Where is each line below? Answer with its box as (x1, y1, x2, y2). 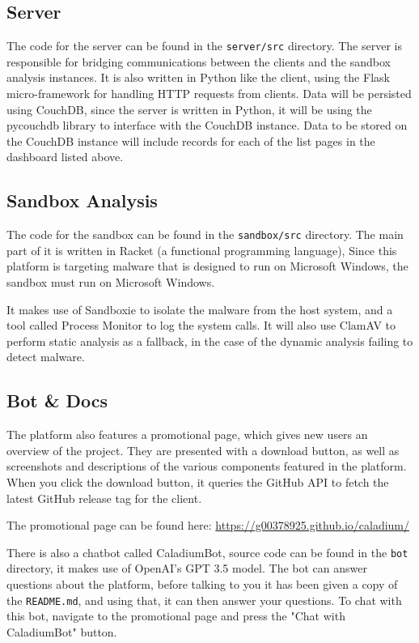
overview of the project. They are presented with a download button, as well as (6, 441, 400, 458)
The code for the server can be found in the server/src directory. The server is (6, 37, 402, 54)
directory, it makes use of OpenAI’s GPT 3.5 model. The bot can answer (6, 560, 367, 577)
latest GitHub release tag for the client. (6, 489, 202, 506)
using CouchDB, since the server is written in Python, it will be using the (6, 100, 372, 117)
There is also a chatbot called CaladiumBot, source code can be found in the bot (6, 543, 408, 560)
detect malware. (6, 348, 85, 365)
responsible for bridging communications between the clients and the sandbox (6, 53, 391, 70)
